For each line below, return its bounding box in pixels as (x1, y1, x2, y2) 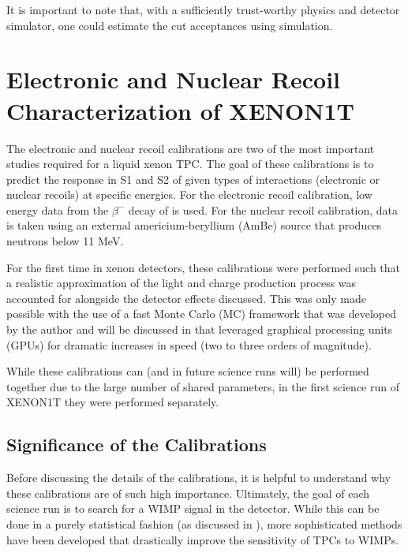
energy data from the (6, 201, 109, 218)
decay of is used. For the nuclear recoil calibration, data (128, 201, 399, 218)
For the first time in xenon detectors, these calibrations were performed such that (6, 259, 400, 275)
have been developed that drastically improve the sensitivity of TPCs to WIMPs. (6, 531, 399, 547)
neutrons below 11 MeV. (6, 233, 124, 249)
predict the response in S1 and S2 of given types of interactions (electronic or (6, 170, 380, 187)
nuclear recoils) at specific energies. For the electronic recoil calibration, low (6, 186, 372, 203)
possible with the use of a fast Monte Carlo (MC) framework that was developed (6, 305, 396, 322)
